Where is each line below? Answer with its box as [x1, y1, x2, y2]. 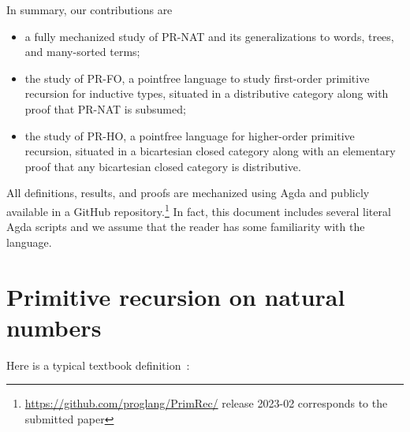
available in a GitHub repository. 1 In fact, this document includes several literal [6, 200, 391, 219]
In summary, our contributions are [6, 2, 173, 17]
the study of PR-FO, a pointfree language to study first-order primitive [24, 69, 370, 86]
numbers [6, 311, 102, 343]
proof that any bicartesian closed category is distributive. [24, 158, 301, 174]
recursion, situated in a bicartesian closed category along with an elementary [24, 143, 396, 159]
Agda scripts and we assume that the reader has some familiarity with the [6, 218, 365, 235]
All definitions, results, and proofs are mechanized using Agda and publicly [6, 184, 370, 201]
